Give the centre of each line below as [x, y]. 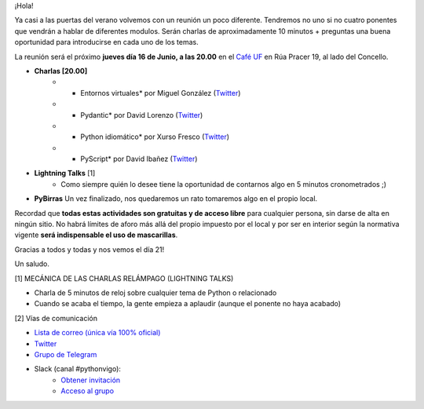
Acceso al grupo [87, 391]
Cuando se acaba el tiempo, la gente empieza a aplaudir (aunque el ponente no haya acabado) [188, 304]
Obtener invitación [91, 380]
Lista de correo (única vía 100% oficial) [97, 333]
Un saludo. [32, 264]
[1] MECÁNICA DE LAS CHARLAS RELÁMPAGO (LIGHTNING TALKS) [124, 278]
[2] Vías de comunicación [56, 318]
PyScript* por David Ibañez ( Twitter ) [139, 159]
